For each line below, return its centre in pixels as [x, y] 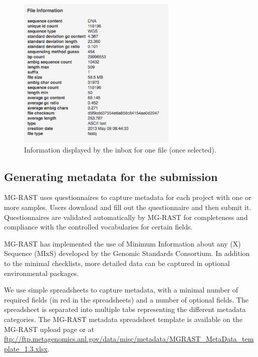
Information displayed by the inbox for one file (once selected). [120, 149]
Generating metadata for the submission [111, 176]
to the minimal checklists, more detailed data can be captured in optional [117, 263]
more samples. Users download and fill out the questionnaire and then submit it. [128, 207]
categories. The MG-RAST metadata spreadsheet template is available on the [123, 319]
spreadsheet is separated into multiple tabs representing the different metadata [125, 309]
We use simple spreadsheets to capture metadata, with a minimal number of [121, 290]
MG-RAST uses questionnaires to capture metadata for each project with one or [128, 197]
